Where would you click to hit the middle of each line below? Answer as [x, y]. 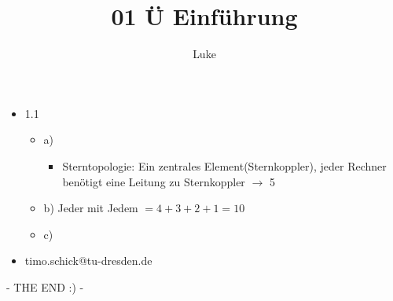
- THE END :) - [45, 286]
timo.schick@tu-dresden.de [88, 261]
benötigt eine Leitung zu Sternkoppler [154, 181]
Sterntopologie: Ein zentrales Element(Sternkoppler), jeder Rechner [224, 165]
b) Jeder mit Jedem [91, 208]
